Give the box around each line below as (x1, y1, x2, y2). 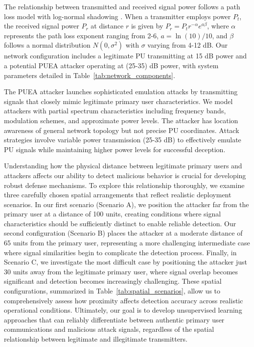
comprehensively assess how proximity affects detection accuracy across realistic (4, 295, 243, 305)
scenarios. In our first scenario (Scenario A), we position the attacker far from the (4, 199, 249, 209)
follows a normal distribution (4, 40, 91, 50)
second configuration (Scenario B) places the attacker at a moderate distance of (4, 228, 243, 238)
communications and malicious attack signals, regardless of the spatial (4, 324, 214, 334)
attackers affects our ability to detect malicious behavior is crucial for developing (4, 170, 246, 180)
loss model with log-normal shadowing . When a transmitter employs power (4, 11, 231, 21)
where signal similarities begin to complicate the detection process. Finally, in (4, 247, 237, 257)
